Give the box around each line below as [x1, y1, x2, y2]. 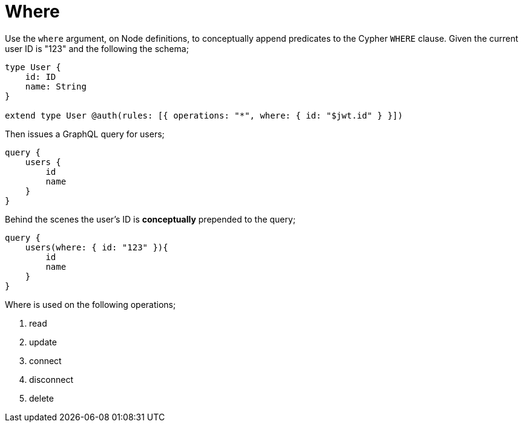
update [29, 336, 57, 347]
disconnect [29, 374, 74, 385]
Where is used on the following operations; [5, 299, 176, 310]
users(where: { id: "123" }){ [25, 242, 168, 252]
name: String [25, 81, 87, 91]
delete [29, 393, 54, 403]
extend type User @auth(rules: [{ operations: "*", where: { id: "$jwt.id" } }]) [5, 110, 403, 120]
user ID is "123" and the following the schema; [5, 43, 189, 54]
